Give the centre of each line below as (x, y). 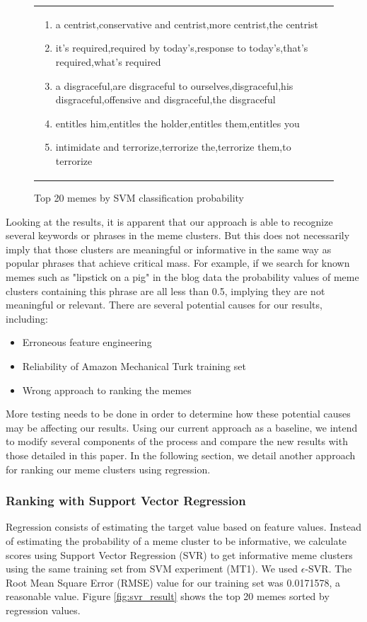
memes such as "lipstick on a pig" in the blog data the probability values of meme (182, 276)
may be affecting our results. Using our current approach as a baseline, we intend (182, 427)
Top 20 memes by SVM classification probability (139, 197)
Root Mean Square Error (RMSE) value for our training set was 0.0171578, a (173, 582)
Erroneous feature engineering (87, 342)
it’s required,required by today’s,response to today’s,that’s (182, 48)
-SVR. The (328, 569)
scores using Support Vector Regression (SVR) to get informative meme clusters (179, 554)
